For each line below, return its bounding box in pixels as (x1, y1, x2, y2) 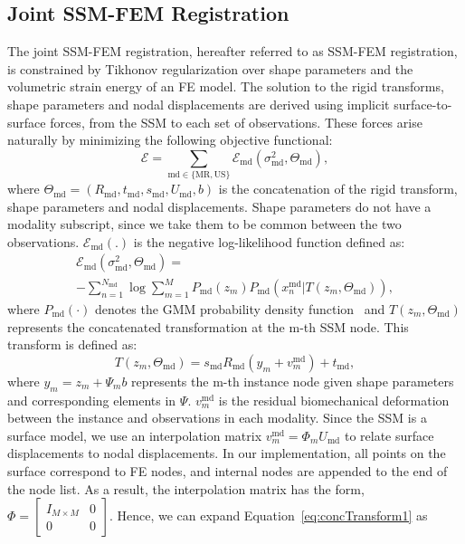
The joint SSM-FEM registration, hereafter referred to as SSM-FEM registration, (7, 42, 458, 61)
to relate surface (344, 425, 434, 444)
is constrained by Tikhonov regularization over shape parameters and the (7, 59, 413, 78)
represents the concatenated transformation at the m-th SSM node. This (7, 317, 409, 336)
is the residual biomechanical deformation (218, 390, 450, 409)
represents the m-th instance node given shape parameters (131, 371, 454, 390)
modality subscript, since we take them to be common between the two (7, 215, 402, 234)
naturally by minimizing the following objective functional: (7, 130, 333, 149)
